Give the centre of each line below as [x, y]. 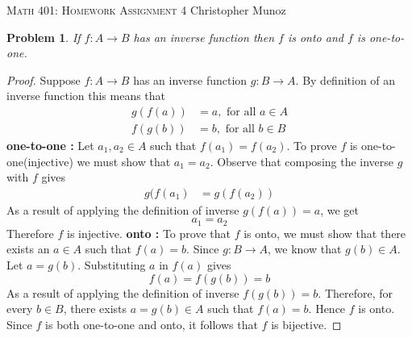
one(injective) [40, 161]
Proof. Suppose [44, 79]
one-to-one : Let [50, 146]
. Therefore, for [356, 292]
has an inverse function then [204, 37]
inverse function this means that [86, 96]
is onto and [315, 37]
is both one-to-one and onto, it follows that [152, 324]
